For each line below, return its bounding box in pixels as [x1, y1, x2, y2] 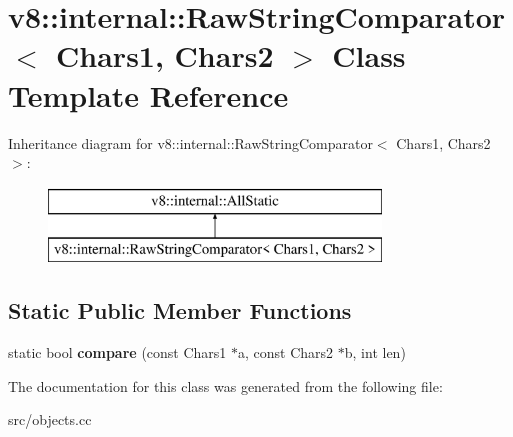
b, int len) [344, 342, 406, 363]
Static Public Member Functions [8, 295, 352, 326]
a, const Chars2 [238, 342, 334, 363]
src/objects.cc [8, 409, 92, 430]
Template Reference [8, 74, 289, 115]
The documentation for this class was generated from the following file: [8, 375, 443, 396]
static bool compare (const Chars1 [8, 342, 227, 363]
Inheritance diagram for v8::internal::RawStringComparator [8, 132, 373, 153]
